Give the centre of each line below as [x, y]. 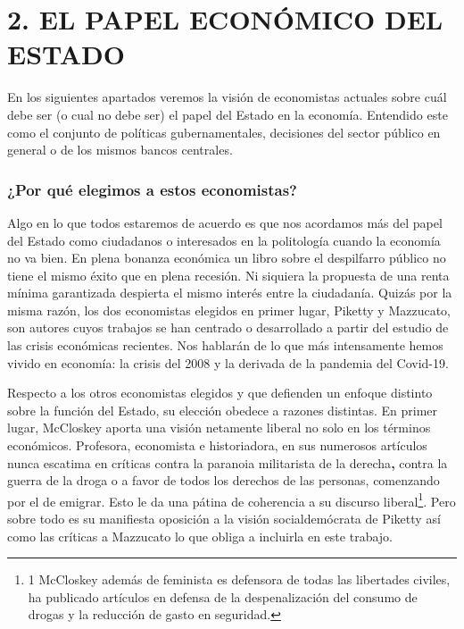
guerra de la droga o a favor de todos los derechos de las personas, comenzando [224, 480]
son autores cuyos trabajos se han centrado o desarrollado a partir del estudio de [228, 327]
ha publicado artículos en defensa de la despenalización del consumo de [223, 596]
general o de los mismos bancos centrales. [120, 150]
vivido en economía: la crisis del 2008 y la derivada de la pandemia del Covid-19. [228, 362]
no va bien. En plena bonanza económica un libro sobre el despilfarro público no [227, 258]
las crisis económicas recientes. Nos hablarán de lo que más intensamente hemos [225, 345]
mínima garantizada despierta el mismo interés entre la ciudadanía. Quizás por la [230, 293]
